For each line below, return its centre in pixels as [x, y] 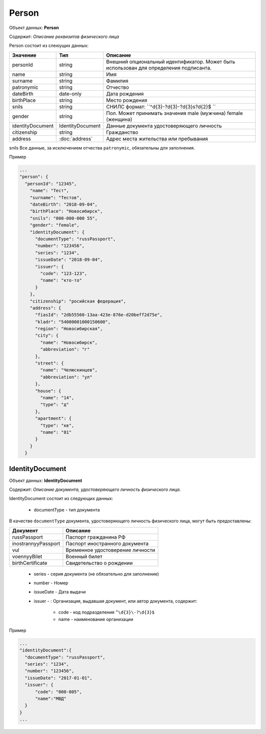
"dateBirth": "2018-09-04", [64, 204]
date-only [70, 94]
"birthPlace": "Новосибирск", [66, 211]
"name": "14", [57, 398]
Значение [24, 55]
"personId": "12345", [51, 183]
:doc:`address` [76, 139]
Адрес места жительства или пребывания [157, 139]
